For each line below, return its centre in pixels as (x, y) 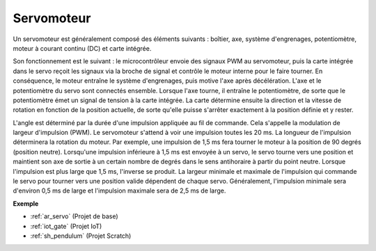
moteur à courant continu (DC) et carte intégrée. (82, 48)
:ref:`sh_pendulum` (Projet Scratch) (81, 236)
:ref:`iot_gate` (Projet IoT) (66, 226)
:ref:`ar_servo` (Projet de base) (74, 216)
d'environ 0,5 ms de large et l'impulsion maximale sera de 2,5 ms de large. (119, 191)
